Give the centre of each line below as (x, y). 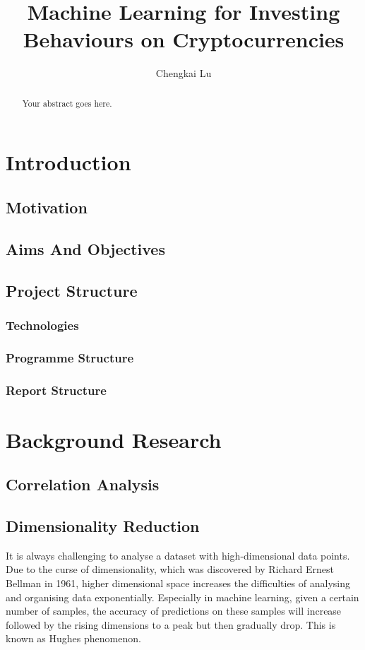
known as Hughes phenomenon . (73, 638)
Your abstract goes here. (67, 103)
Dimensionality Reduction (103, 525)
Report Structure (56, 390)
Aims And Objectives (85, 248)
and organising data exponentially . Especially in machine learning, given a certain (182, 597)
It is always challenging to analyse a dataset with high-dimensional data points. (178, 555)
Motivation (47, 207)
